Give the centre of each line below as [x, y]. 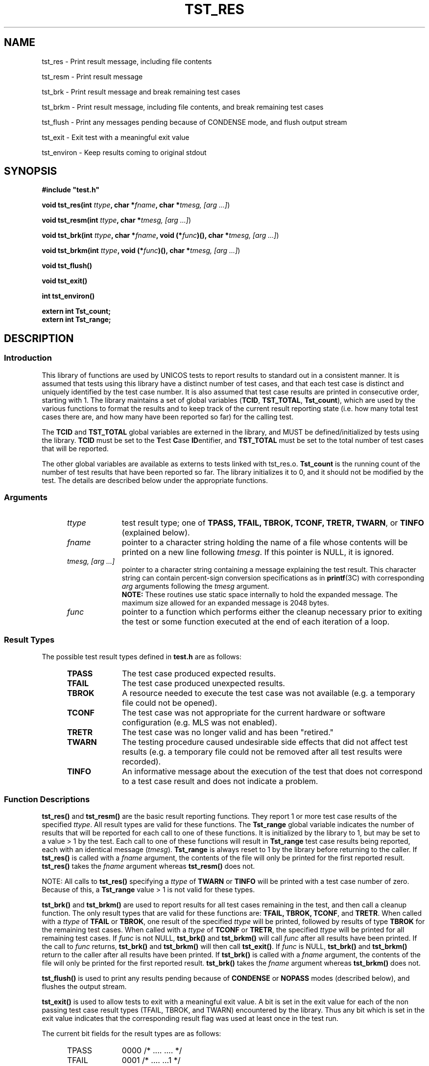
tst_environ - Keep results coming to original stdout [124, 152]
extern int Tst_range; [76, 320]
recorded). [142, 762]
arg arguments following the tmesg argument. [195, 586]
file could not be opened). [170, 703]
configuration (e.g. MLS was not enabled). [200, 723]
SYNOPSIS [31, 171]
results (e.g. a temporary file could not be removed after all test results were [262, 752]
